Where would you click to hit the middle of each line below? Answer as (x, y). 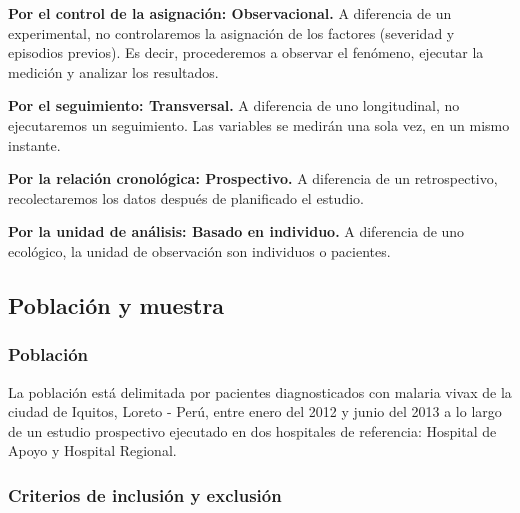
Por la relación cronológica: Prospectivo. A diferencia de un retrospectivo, (253, 178)
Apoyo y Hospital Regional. (92, 450)
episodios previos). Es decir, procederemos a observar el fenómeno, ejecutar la (246, 52)
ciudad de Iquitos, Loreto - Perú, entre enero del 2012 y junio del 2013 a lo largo (255, 411)
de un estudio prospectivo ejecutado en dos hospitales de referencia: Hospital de (252, 430)
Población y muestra (116, 304)
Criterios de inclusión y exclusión (145, 494)
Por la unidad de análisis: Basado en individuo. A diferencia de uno (236, 231)
